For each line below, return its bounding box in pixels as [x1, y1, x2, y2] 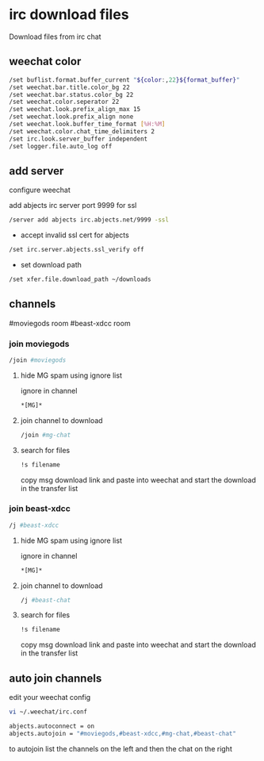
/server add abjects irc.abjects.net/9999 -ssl [9, 216, 170, 224]
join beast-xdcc [9, 503, 71, 514]
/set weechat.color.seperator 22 [9, 98, 120, 106]
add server [9, 164, 64, 178]
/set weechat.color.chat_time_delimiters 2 [9, 127, 155, 136]
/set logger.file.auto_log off [9, 142, 113, 150]
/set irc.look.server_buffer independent [9, 135, 148, 143]
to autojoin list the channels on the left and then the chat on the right [9, 744, 232, 753]
